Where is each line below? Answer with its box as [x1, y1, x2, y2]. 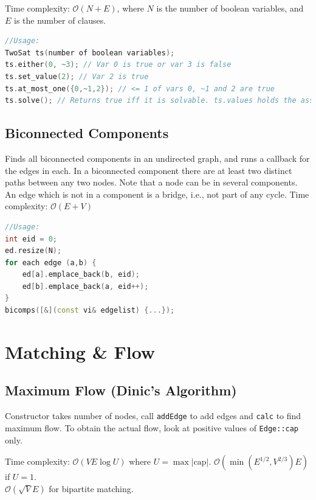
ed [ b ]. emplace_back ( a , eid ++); [22, 282, 149, 291]
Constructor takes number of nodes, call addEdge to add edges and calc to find [5, 409, 301, 422]
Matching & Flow [5, 339, 156, 364]
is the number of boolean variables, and [156, 2, 304, 14]
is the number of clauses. [14, 13, 106, 26]
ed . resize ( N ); [5, 246, 62, 255]
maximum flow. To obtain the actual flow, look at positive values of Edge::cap [5, 421, 299, 434]
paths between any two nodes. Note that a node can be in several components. [5, 176, 298, 189]
